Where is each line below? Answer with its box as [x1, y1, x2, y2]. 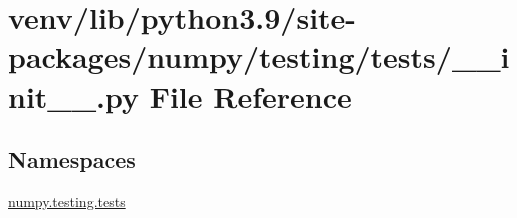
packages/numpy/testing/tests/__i [8, 36, 510, 77]
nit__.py [8, 75, 139, 116]
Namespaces [8, 144, 136, 175]
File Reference [149, 75, 352, 116]
